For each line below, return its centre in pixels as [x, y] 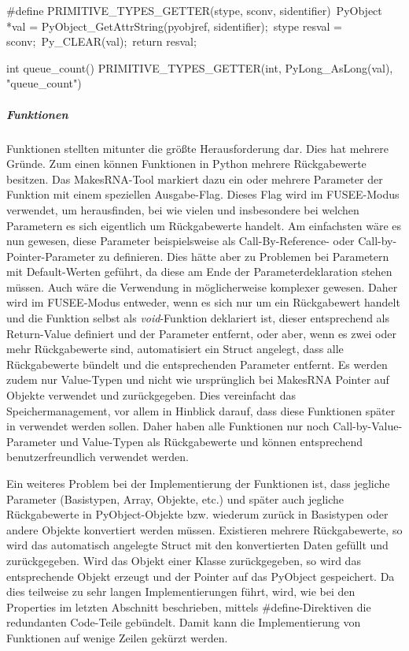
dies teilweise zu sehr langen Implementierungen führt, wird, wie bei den [181, 591]
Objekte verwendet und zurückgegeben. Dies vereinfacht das [151, 395]
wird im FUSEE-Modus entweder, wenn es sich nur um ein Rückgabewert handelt [203, 302]
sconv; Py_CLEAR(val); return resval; [101, 41]
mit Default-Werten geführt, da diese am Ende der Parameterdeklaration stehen [199, 272]
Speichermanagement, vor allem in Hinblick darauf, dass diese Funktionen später [201, 410]
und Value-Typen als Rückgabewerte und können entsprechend [211, 441]
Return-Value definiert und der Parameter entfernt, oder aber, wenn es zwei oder [201, 333]
